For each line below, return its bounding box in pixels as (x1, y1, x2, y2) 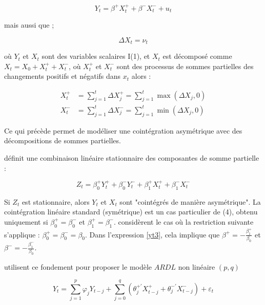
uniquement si (4, 216, 48, 227)
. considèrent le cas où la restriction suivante (114, 216, 254, 227)
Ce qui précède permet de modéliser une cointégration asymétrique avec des (4, 125, 242, 136)
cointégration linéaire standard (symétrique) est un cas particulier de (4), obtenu (4, 206, 258, 217)
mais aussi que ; (4, 19, 54, 30)
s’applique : (4, 229, 40, 239)
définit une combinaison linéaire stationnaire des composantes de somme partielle (4, 152, 259, 163)
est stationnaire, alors (22, 196, 90, 207)
